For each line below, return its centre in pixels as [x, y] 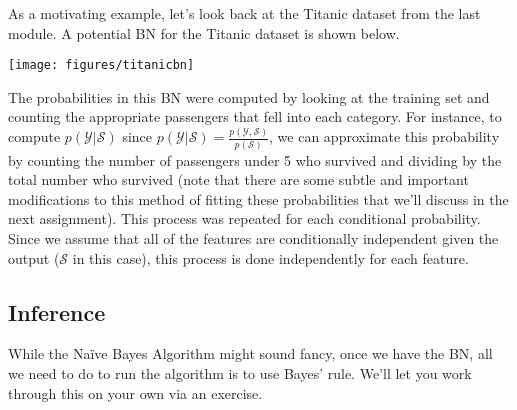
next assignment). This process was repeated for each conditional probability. [244, 218]
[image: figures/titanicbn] [101, 65]
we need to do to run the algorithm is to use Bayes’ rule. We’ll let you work [240, 373]
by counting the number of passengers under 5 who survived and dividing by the [255, 159]
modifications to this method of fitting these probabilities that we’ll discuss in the [258, 198]
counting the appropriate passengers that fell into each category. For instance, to [255, 116]
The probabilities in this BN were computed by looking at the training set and [249, 96]
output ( [34, 257]
